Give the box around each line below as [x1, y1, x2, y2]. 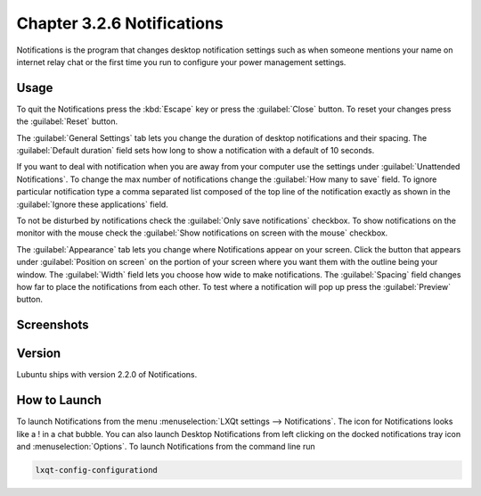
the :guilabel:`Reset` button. [16, 116, 118, 127]
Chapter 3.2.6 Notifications [16, 13, 224, 33]
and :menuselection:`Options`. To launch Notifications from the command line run [16, 441, 315, 451]
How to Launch [16, 393, 102, 408]
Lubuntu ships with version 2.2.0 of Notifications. [16, 369, 198, 380]
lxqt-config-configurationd [35, 465, 158, 475]
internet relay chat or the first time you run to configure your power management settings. [16, 56, 346, 67]
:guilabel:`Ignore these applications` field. [16, 199, 168, 210]
